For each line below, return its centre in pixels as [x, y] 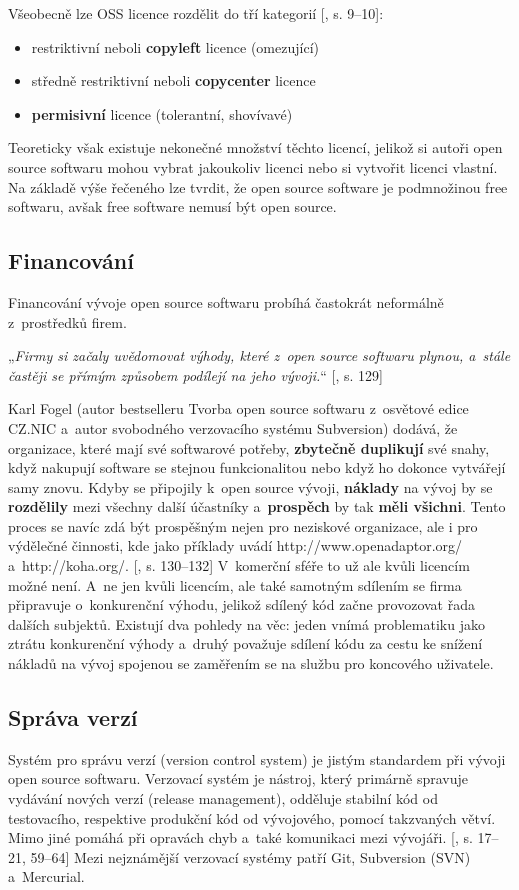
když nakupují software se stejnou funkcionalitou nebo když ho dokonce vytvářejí [257, 467]
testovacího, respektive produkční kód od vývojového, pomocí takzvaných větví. [252, 817]
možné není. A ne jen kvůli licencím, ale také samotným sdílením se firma [235, 584]
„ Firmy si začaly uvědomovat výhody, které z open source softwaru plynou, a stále [259, 355]
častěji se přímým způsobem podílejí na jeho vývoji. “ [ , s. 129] [195, 374]
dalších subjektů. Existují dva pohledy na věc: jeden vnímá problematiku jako [246, 623]
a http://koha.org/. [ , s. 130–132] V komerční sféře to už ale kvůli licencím [239, 565]
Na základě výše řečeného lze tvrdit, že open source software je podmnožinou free [258, 186]
